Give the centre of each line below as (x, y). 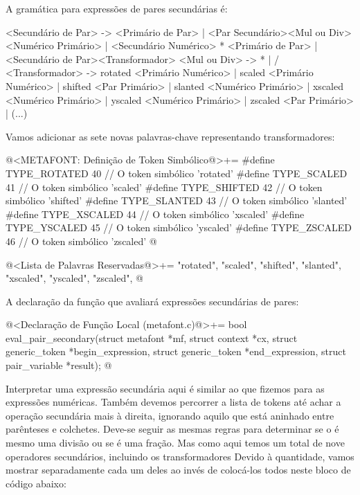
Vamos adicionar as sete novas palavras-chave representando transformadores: (170, 136)
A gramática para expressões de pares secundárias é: (117, 8)
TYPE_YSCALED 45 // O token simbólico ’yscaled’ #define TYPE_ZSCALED (179, 227)
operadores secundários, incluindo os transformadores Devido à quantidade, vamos (180, 456)
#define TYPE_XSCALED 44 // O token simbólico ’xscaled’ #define (155, 214)
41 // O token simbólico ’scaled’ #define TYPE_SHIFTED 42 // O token (164, 187)
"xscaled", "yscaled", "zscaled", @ (74, 278)
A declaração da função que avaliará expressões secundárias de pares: (152, 301)
